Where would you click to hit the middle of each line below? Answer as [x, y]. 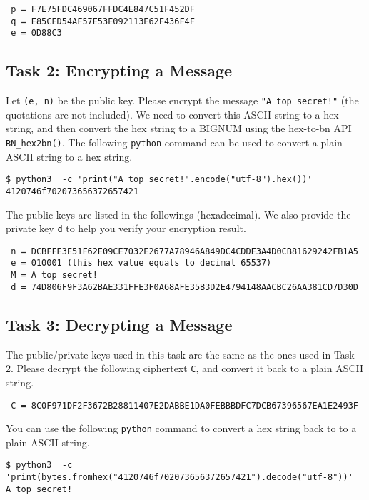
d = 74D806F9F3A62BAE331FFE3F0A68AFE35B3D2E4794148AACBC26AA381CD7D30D [184, 287]
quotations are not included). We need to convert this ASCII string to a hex [172, 114]
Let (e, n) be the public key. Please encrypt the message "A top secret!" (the [182, 100]
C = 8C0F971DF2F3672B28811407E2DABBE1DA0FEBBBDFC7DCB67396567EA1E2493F [184, 405]
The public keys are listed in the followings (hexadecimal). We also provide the [178, 214]
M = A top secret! [54, 275]
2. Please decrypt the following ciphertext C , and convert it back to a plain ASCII [185, 368]
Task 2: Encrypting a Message [119, 70]
